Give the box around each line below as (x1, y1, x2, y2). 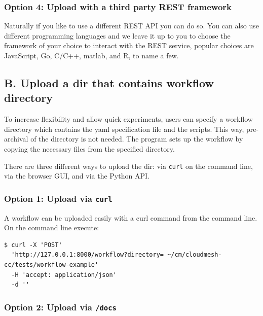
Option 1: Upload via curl (4, 192, 112, 204)
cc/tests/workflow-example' (4, 261, 99, 268)
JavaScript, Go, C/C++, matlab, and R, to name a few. (4, 50, 179, 60)
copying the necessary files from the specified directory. (4, 143, 175, 154)
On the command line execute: (4, 222, 99, 233)
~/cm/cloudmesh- (167, 251, 222, 259)
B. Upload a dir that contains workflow (4, 75, 214, 90)
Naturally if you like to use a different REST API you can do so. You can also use (4, 20, 259, 31)
